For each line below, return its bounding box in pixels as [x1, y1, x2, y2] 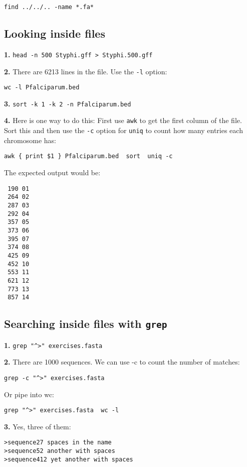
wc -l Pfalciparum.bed [4, 84, 80, 91]
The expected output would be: [4, 167, 101, 178]
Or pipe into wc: [4, 389, 54, 399]
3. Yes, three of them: [4, 421, 71, 431]
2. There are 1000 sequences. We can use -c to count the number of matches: [4, 357, 240, 367]
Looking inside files [4, 26, 105, 41]
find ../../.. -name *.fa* [4, 4, 94, 11]
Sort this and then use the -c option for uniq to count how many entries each [4, 125, 243, 136]
